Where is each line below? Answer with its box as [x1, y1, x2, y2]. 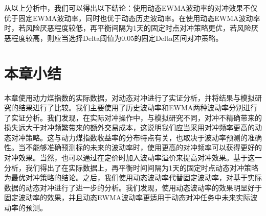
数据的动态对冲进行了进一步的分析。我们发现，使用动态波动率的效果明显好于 [4, 182, 262, 193]
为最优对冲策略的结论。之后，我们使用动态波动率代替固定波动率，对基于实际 [4, 172, 262, 183]
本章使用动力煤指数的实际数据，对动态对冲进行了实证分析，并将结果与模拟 [4, 92, 255, 103]
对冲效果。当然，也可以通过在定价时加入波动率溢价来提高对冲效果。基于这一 [4, 152, 262, 163]
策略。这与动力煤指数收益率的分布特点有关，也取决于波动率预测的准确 [25, 132, 262, 142]
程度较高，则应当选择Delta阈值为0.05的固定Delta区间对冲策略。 [11, 32, 223, 43]
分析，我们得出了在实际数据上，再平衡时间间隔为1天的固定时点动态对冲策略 [4, 162, 258, 173]
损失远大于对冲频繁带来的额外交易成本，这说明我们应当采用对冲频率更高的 [4, 122, 255, 133]
